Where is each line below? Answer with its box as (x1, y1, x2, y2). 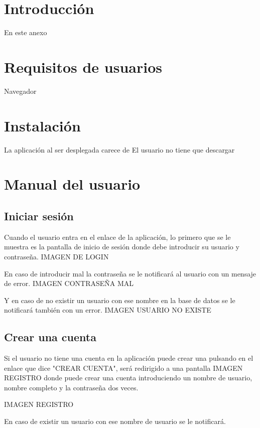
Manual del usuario (4, 174, 141, 194)
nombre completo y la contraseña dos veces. (4, 382, 139, 392)
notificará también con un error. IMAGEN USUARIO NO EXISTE (4, 305, 211, 315)
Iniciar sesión (4, 208, 74, 223)
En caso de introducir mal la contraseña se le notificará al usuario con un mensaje (4, 268, 256, 278)
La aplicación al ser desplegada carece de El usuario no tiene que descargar (4, 144, 235, 155)
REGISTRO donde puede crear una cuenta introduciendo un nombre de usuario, (4, 372, 252, 383)
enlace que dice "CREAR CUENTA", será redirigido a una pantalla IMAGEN (4, 362, 243, 373)
